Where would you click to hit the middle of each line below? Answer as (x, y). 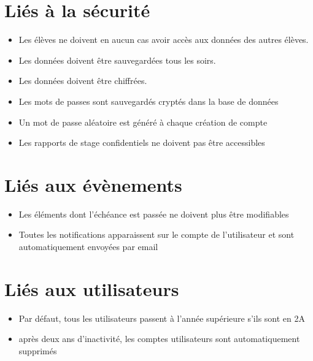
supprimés (38, 350)
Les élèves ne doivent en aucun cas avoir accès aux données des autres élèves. (164, 40)
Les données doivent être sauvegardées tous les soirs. (117, 60)
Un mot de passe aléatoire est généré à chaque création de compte (143, 122)
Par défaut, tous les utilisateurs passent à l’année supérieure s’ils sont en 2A (162, 318)
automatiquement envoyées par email (88, 246)
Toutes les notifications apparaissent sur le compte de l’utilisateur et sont (156, 234)
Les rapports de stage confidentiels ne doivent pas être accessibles (142, 142)
